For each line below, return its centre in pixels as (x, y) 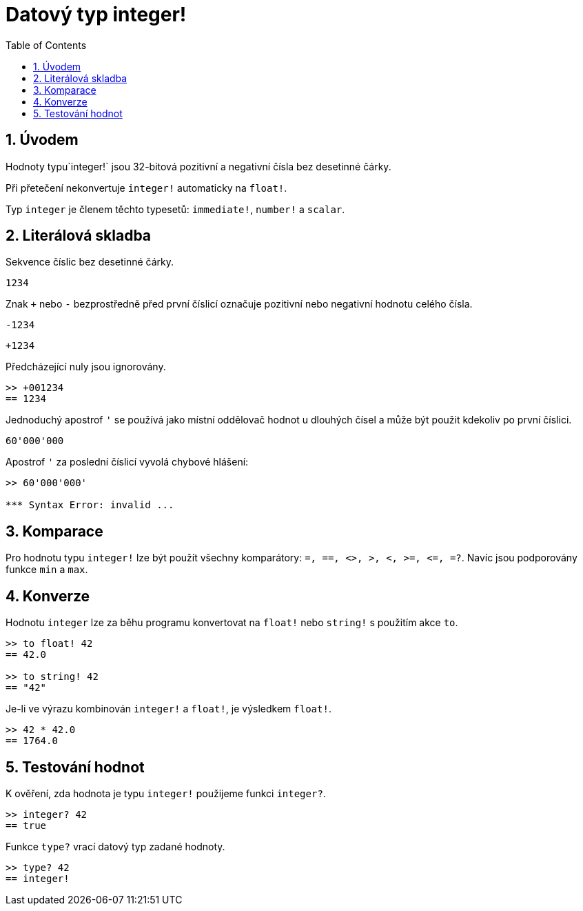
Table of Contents (46, 45)
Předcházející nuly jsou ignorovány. (86, 367)
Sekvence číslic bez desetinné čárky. (90, 262)
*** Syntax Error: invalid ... (90, 505)
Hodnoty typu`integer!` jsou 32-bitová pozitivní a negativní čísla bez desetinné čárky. (198, 166)
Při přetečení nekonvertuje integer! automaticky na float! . (146, 188)
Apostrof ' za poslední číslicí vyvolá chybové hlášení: (127, 462)
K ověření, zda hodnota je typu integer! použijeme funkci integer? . (166, 793)
